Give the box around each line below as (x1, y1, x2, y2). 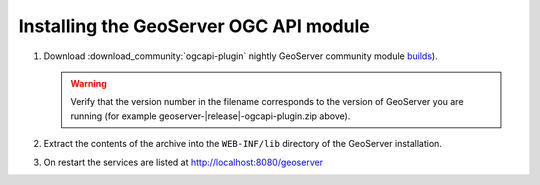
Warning (70, 77, 107, 89)
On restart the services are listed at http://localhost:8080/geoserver (43, 156, 324, 168)
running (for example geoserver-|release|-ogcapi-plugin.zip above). (70, 110, 351, 122)
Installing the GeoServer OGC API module (18, 15, 370, 37)
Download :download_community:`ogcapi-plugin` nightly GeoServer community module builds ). (43, 50, 439, 62)
